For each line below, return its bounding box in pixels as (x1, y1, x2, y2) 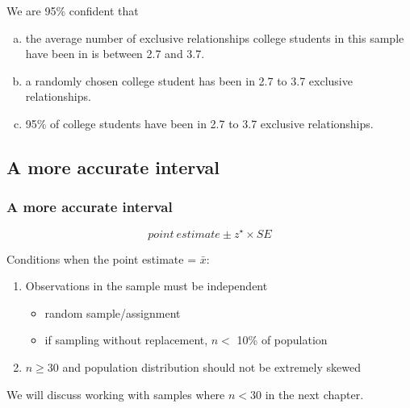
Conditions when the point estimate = (6, 250, 197, 267)
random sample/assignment (44, 304, 181, 321)
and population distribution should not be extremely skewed (62, 358, 361, 375)
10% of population (236, 331, 328, 348)
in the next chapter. (265, 385, 364, 402)
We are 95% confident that (6, 2, 139, 19)
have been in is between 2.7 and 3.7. (25, 45, 205, 62)
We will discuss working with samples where (6, 385, 225, 402)
